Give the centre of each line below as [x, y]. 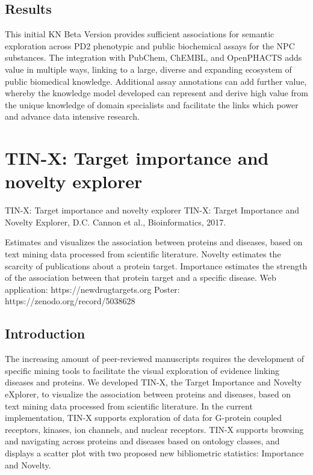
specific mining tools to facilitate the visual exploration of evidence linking [142, 370]
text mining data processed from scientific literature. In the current [129, 406]
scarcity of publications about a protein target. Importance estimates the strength [156, 265]
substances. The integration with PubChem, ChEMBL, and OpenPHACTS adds [153, 57]
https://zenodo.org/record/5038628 [70, 301]
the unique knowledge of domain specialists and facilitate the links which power [152, 104]
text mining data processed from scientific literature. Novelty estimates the [143, 254]
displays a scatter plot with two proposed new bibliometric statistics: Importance [154, 452]
